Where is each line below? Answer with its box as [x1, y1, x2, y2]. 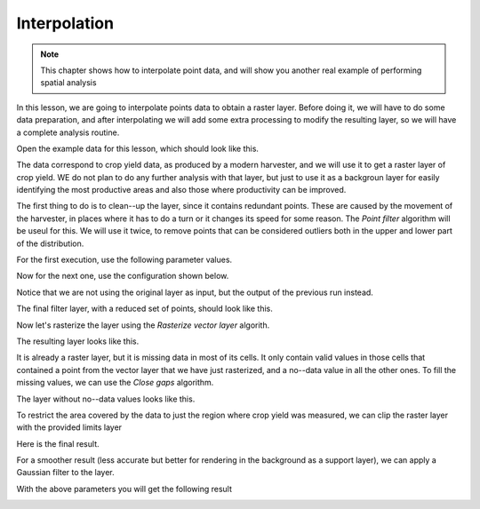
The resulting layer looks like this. [16, 336, 140, 346]
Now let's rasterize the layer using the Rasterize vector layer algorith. [16, 320, 270, 330]
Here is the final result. [16, 438, 100, 449]
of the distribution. [16, 238, 84, 249]
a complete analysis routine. [16, 127, 120, 138]
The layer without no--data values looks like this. [16, 394, 196, 404]
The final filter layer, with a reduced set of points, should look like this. [16, 303, 273, 314]
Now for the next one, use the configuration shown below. [16, 271, 229, 282]
